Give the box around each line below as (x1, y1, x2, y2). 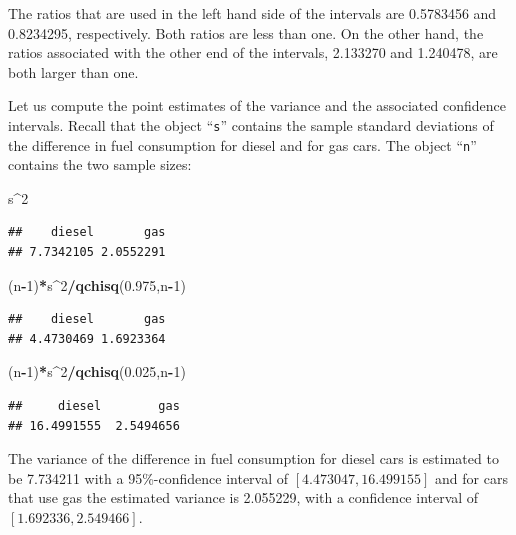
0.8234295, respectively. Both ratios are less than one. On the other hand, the (8, 22, 484, 43)
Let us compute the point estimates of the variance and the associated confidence (8, 95, 506, 116)
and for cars (435, 467, 508, 488)
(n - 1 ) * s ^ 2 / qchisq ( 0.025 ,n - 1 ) (8, 361, 186, 382)
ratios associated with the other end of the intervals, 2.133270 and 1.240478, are (8, 42, 498, 63)
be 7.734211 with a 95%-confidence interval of (8, 467, 289, 488)
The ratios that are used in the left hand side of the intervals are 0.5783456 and (8, 3, 497, 23)
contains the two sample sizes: (8, 154, 192, 175)
